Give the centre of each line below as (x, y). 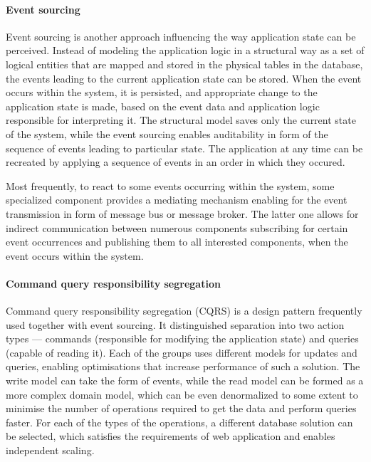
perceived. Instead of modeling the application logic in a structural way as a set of (185, 50)
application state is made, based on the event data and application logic (163, 106)
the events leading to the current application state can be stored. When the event (184, 78)
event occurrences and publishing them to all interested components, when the (177, 242)
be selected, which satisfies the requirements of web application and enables (171, 436)
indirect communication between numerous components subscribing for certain (177, 227)
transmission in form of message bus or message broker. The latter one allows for (182, 213)
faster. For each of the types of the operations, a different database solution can (179, 422)
